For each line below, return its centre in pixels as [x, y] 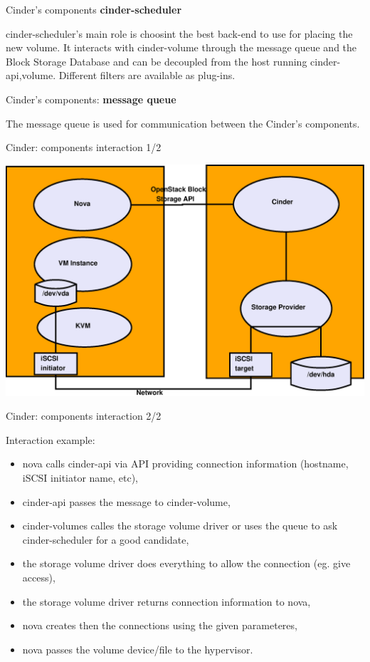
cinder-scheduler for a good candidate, [106, 539]
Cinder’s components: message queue [91, 99]
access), [39, 577]
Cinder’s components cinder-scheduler [94, 9]
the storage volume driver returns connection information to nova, [166, 601]
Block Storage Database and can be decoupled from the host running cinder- [173, 61]
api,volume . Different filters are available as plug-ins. [121, 75]
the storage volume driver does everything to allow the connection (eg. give [186, 563]
